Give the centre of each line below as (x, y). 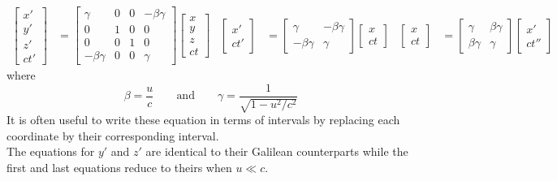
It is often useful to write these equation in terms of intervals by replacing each (203, 120)
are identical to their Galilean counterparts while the (277, 151)
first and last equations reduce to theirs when (119, 167)
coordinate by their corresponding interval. (113, 135)
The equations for (51, 151)
